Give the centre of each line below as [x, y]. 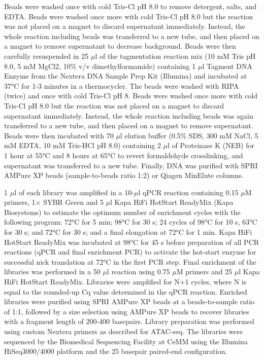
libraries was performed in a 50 [52, 272]
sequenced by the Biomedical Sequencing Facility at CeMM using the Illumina [126, 341]
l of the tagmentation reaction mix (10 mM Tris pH [175, 56]
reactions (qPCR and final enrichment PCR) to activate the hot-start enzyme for [130, 252]
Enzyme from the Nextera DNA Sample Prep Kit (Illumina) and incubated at [126, 76]
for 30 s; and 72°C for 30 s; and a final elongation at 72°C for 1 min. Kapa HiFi [128, 232]
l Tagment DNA [227, 66]
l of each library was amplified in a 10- [74, 192]
